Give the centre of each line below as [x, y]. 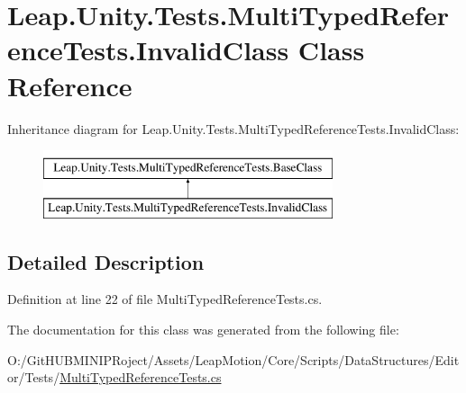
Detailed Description [106, 261]
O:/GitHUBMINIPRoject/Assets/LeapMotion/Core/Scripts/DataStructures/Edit [233, 359]
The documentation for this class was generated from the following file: [203, 330]
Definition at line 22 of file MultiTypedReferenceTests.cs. [165, 299]
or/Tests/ [34, 377]
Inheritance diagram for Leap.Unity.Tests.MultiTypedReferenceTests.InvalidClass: [233, 128]
